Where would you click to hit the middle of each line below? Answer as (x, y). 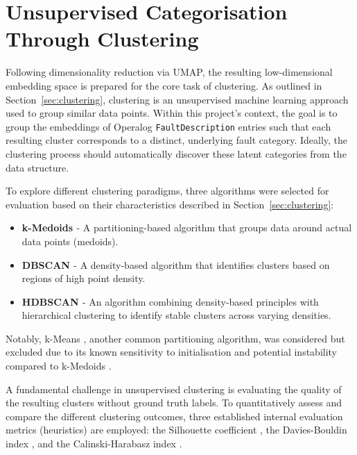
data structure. (37, 167)
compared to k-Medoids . (59, 366)
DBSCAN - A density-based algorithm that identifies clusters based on (176, 264)
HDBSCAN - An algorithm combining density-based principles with (170, 301)
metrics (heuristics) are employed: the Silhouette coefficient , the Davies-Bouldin (176, 430)
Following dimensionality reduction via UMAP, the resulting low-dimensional (169, 72)
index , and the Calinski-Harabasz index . (94, 444)
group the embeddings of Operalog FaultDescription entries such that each (168, 126)
